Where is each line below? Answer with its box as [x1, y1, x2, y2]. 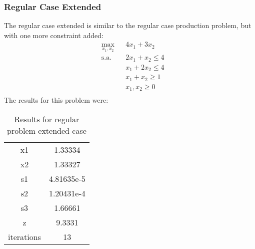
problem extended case [7, 124, 86, 136]
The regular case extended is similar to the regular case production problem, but [4, 20, 251, 31]
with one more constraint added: [4, 30, 103, 40]
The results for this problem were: [4, 95, 108, 105]
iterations [8, 230, 41, 242]
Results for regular [14, 113, 79, 125]
